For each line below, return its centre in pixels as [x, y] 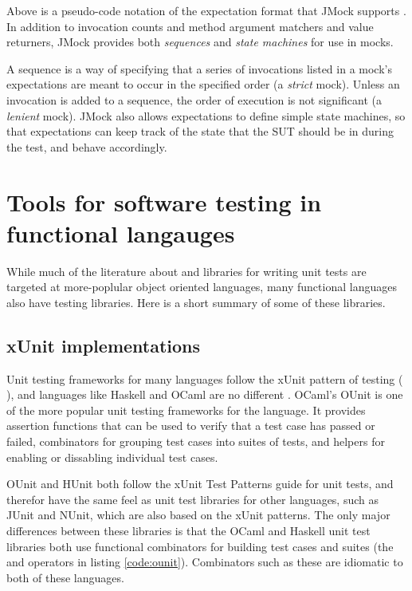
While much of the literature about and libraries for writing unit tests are [186, 271]
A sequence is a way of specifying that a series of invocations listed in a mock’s [199, 68]
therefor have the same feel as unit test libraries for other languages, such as [193, 499]
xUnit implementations [104, 345]
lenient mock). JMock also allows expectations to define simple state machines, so [206, 115]
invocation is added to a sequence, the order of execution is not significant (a [194, 99]
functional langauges [121, 232]
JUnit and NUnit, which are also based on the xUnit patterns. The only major [198, 515]
